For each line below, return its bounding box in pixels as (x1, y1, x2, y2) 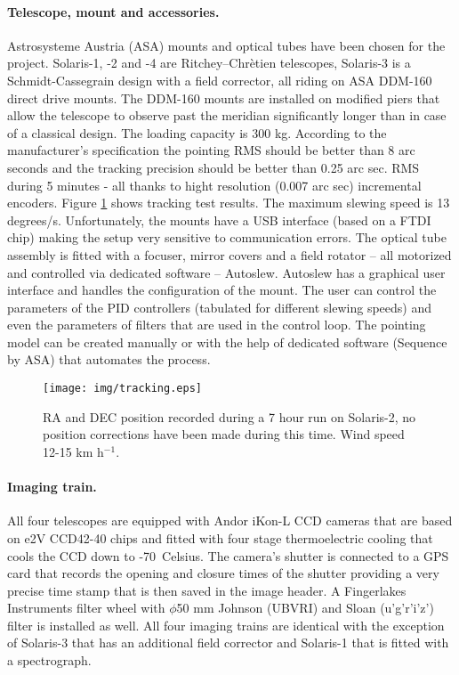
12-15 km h (43, 442, 104, 460)
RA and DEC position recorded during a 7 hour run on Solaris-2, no (43, 407, 416, 426)
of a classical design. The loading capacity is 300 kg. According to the (7, 123, 387, 142)
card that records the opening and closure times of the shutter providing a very (7, 564, 439, 582)
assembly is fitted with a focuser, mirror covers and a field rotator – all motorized (7, 245, 452, 264)
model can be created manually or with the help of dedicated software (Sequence (7, 332, 447, 351)
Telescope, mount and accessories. (7, 2, 220, 20)
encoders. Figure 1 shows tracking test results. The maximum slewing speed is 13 (7, 193, 450, 212)
